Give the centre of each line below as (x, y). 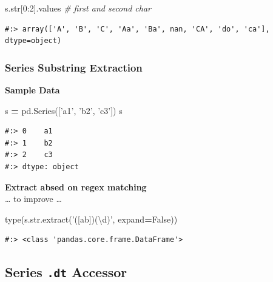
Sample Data (32, 90)
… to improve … (33, 199)
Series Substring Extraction (74, 67)
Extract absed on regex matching (76, 186)
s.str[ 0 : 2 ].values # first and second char (78, 8)
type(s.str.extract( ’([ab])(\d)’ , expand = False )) (91, 219)
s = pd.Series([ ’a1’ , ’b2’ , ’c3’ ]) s (64, 110)
